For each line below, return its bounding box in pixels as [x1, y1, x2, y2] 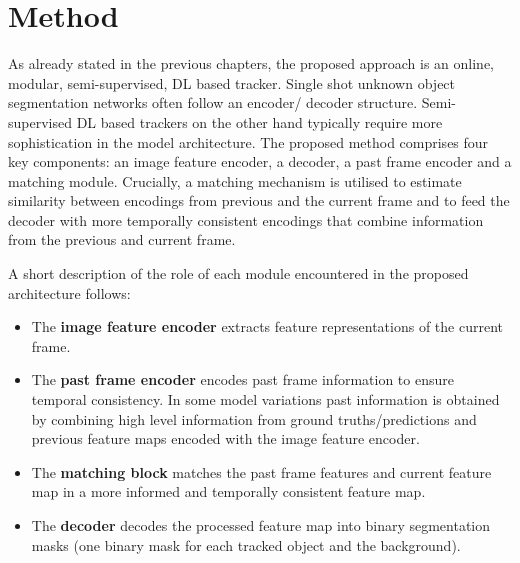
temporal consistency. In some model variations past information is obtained [31, 389, 500, 410]
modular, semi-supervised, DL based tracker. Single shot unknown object [8, 72, 456, 93]
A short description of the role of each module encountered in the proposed [8, 263, 469, 284]
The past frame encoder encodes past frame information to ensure [31, 369, 454, 390]
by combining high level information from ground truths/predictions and [31, 408, 477, 429]
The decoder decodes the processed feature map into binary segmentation [31, 515, 491, 535]
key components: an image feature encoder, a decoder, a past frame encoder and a [8, 151, 512, 172]
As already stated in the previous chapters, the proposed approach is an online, [8, 53, 495, 74]
